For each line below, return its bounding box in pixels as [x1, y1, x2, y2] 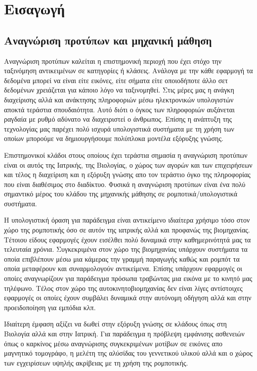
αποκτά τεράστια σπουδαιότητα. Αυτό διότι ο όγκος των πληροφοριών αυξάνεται [4, 104, 235, 114]
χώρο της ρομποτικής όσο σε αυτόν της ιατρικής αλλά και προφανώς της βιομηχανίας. [4, 225, 250, 235]
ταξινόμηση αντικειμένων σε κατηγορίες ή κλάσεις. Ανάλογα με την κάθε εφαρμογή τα [4, 65, 253, 76]
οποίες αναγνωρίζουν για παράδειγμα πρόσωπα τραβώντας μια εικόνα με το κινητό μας [4, 273, 253, 283]
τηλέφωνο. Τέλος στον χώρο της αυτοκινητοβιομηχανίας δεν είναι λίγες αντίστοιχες [4, 282, 243, 293]
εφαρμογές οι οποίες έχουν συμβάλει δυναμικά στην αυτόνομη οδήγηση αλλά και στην [4, 292, 252, 303]
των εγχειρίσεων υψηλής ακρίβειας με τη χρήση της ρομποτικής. [4, 357, 188, 368]
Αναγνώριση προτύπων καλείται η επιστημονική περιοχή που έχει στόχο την [4, 55, 221, 66]
